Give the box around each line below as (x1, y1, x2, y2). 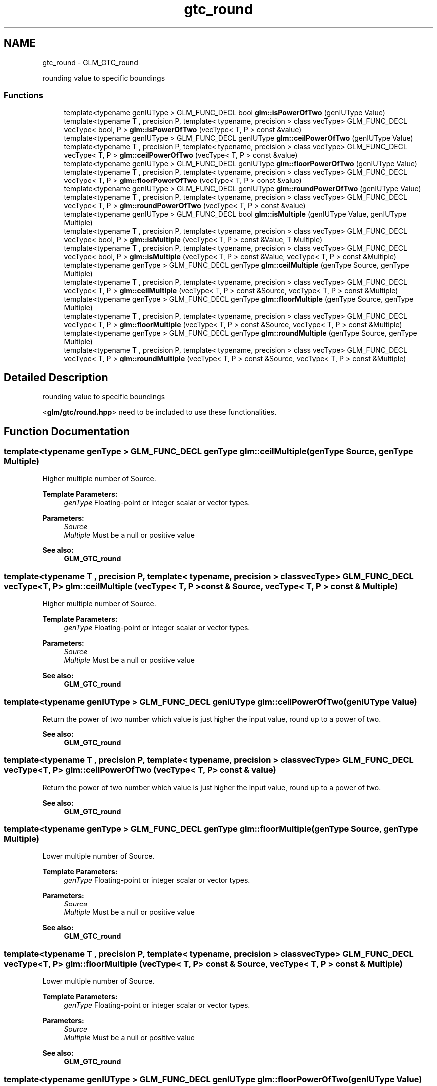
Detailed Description (4, 371, 108, 384)
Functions (4, 90, 43, 100)
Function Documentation (4, 425, 130, 438)
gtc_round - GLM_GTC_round (42, 58, 138, 67)
